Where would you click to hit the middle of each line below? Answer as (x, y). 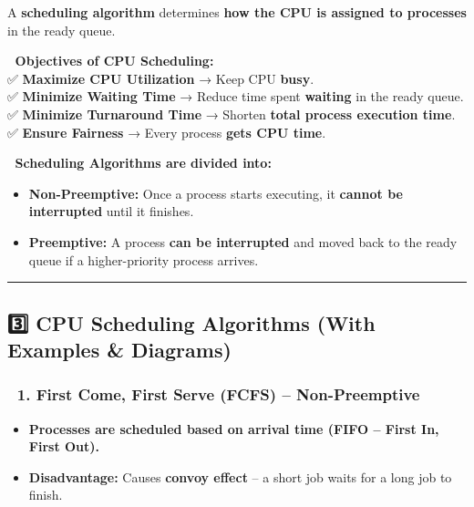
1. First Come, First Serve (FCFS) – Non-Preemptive (218, 394)
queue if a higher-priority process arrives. (144, 259)
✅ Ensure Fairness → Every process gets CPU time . (167, 132)
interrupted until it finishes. (111, 211)
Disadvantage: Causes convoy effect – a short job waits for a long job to (240, 476)
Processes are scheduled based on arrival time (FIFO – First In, (234, 428)
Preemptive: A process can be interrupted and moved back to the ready (243, 241)
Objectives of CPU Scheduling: (114, 61)
